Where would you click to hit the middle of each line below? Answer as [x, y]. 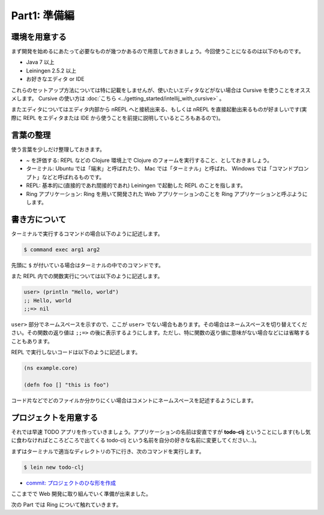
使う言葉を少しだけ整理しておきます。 [58, 149]
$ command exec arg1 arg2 [62, 249]
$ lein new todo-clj [54, 467]
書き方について [39, 219]
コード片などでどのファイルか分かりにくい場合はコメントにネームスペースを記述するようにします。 [134, 400]
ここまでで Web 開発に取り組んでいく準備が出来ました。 [81, 494]
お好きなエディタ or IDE [55, 79]
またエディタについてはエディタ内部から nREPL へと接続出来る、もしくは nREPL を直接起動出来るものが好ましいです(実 [159, 109]
